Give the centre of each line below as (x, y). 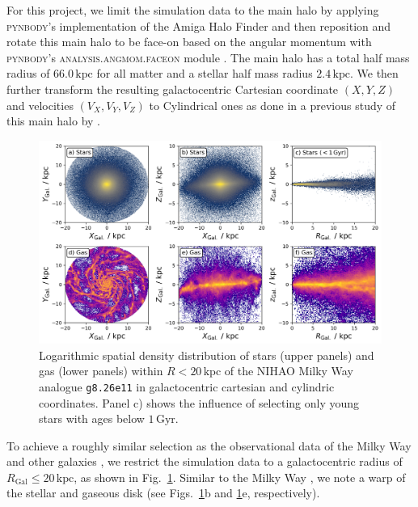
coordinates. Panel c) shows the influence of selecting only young (199, 402)
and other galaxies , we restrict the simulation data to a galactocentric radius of (205, 461)
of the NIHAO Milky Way (289, 371)
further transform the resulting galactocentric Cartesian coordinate (173, 89)
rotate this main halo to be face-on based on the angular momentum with (189, 42)
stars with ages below (92, 418)
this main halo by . (53, 121)
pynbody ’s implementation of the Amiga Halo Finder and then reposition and (199, 25)
